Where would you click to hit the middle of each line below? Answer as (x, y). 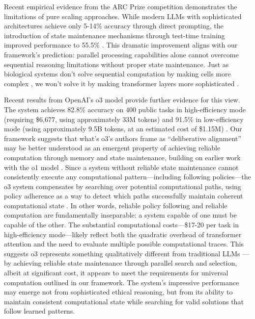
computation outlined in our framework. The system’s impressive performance (122, 282)
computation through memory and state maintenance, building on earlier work (122, 157)
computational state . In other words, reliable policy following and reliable (116, 205)
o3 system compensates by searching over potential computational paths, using (123, 186)
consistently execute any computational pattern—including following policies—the (127, 177)
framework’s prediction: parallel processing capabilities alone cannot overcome (121, 54)
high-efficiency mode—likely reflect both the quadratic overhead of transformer (123, 234)
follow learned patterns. (40, 311)
